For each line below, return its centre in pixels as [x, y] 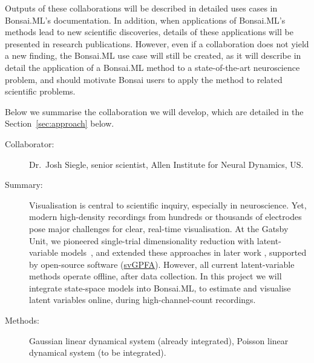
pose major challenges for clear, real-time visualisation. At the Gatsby [159, 228]
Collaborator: [30, 143]
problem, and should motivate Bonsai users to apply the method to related [144, 79]
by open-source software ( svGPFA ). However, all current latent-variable [162, 264]
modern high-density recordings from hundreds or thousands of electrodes [165, 217]
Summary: [24, 185]
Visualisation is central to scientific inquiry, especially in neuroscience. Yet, [168, 205]
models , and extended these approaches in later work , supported [184, 252]
